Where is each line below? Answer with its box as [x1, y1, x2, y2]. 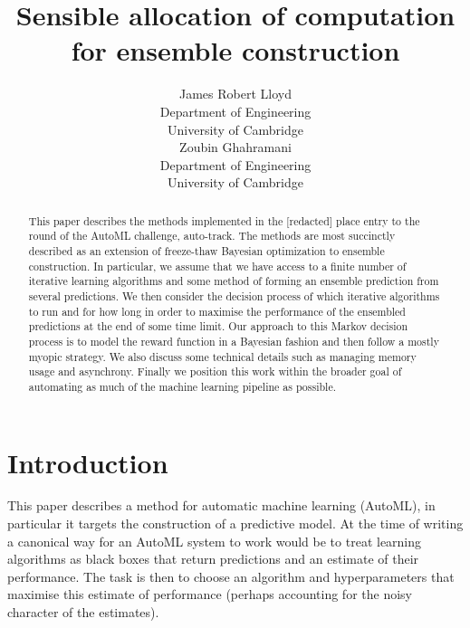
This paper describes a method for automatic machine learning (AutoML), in [7, 496, 436, 515]
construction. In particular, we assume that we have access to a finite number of [28, 258, 407, 273]
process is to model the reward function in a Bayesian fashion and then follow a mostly [28, 333, 439, 348]
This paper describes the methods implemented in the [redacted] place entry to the [28, 213, 420, 228]
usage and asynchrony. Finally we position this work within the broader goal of [28, 364, 402, 379]
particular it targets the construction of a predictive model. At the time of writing [7, 514, 464, 533]
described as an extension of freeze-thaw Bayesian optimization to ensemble [28, 243, 385, 258]
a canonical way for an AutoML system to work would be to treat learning [7, 531, 422, 550]
